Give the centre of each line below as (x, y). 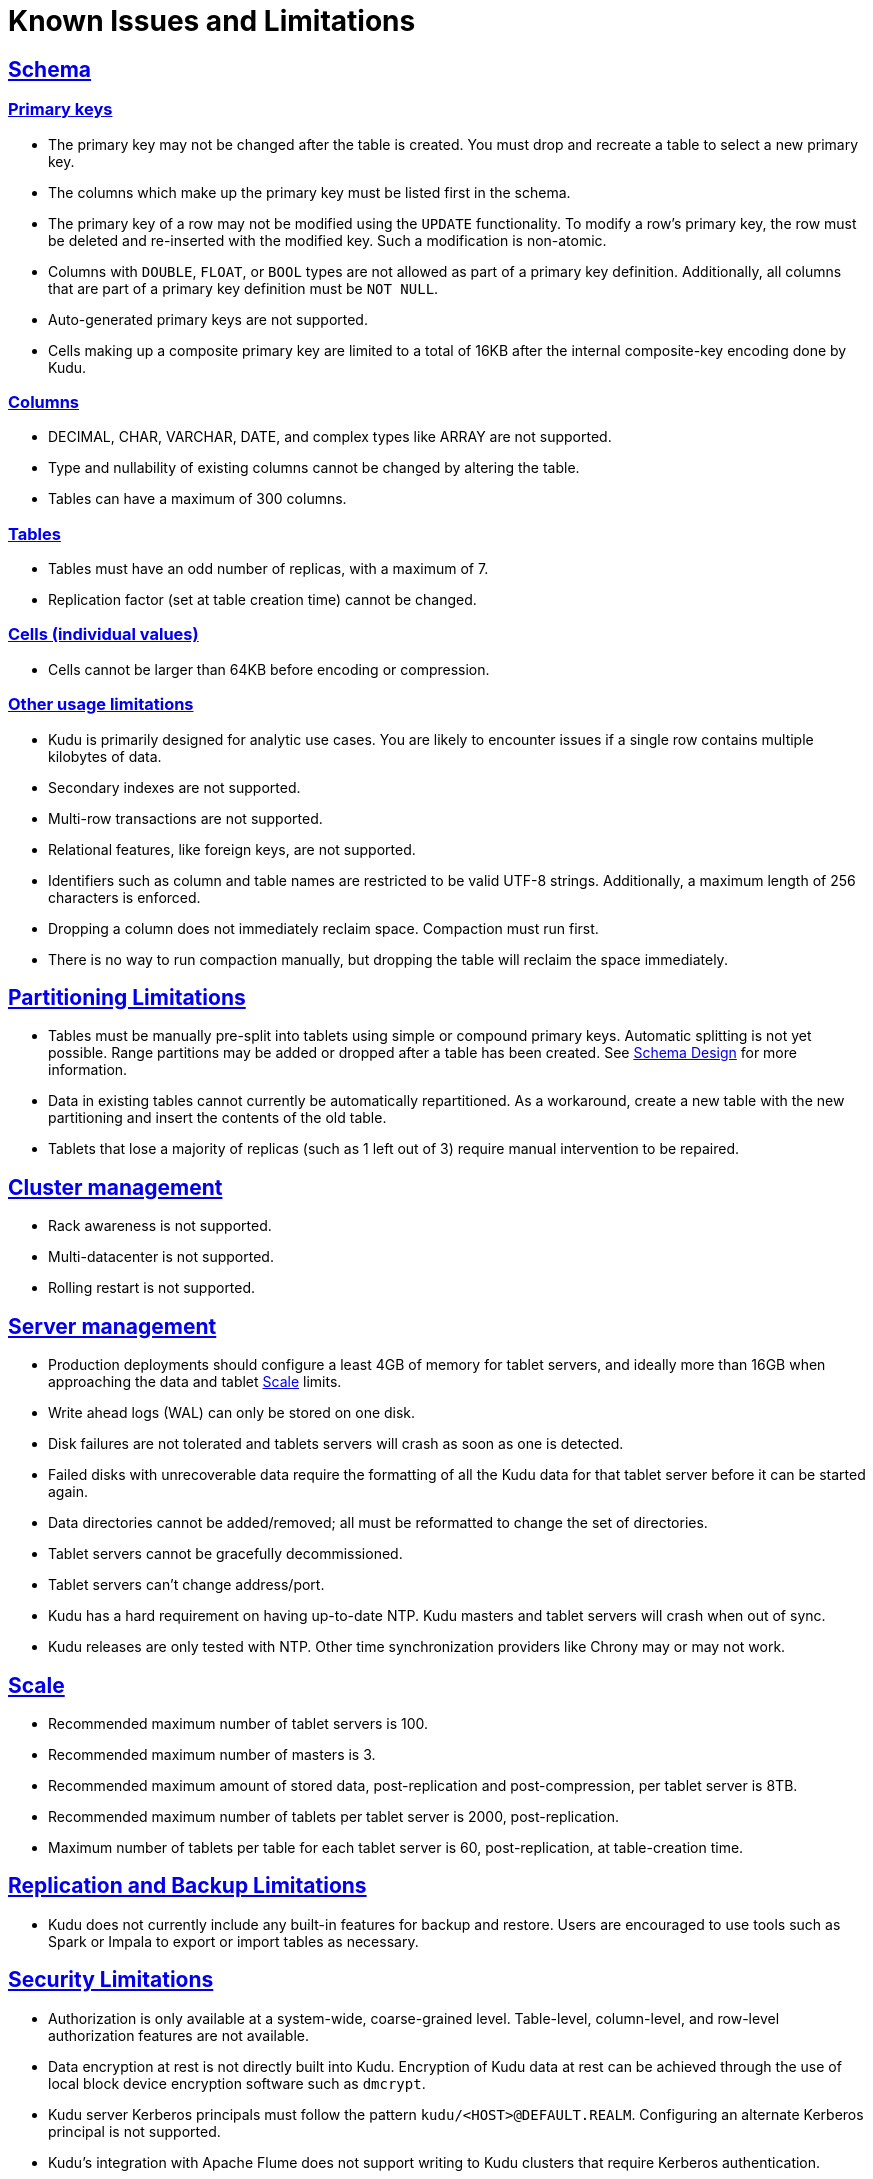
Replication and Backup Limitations (187, 1886)
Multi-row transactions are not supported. (185, 818)
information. (88, 1070)
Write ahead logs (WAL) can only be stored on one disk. (232, 1413)
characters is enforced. (124, 897)
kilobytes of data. (105, 756)
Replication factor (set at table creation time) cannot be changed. (262, 600)
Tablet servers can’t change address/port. (186, 1585)
